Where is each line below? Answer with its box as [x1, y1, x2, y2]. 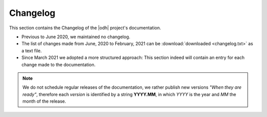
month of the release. [22, 98, 66, 104]
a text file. [21, 48, 42, 54]
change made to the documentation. [21, 61, 96, 67]
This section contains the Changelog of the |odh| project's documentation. [9, 25, 161, 31]
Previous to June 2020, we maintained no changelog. [21, 34, 131, 40]
